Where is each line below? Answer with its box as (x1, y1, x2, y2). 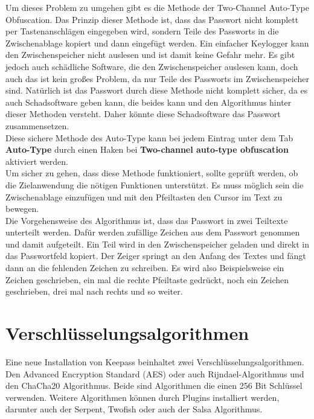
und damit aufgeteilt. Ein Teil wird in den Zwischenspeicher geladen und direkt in (5, 237, 309, 250)
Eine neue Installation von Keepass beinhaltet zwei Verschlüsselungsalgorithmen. (5, 355, 304, 368)
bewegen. (5, 202, 39, 215)
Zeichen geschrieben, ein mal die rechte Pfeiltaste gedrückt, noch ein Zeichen (5, 273, 289, 286)
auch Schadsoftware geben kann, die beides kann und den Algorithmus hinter (5, 95, 292, 108)
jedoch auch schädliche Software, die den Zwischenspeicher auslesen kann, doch (5, 60, 298, 72)
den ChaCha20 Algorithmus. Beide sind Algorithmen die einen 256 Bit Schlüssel (5, 379, 303, 392)
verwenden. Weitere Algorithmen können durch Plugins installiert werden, (5, 391, 280, 403)
